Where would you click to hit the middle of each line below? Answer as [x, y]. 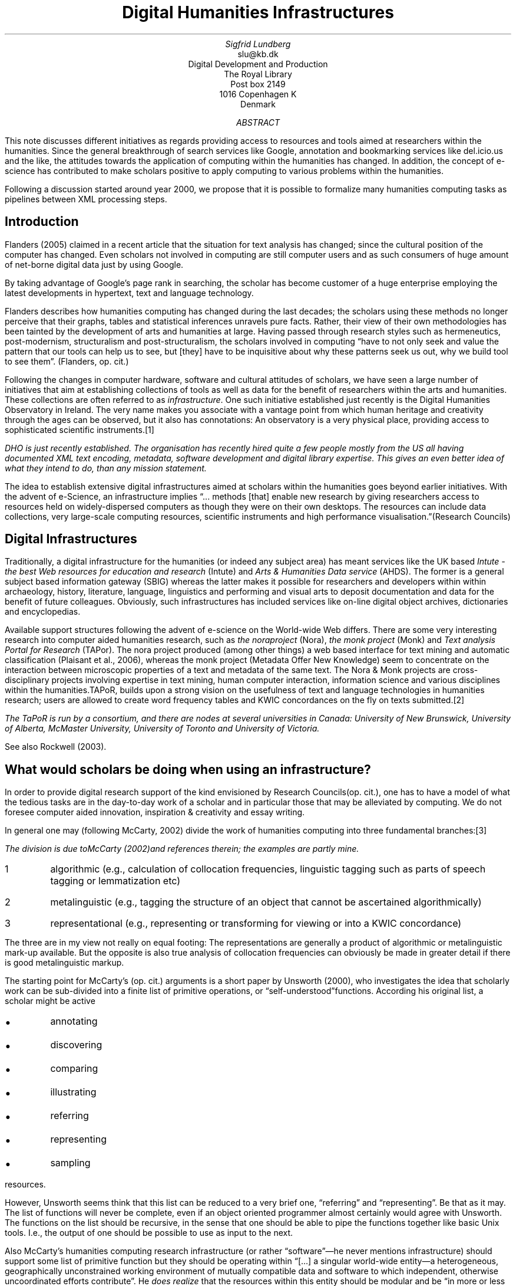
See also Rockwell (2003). [56, 747]
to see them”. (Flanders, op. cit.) [67, 361]
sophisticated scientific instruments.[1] [80, 429]
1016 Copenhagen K [258, 94]
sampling [70, 1163]
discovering [76, 1045]
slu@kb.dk [258, 54]
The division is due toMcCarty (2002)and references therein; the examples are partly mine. [182, 849]
